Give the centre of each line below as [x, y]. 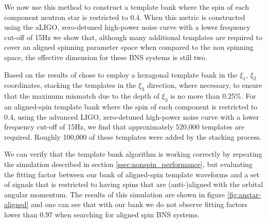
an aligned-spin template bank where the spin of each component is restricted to [131, 106]
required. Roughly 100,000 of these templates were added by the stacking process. [133, 136]
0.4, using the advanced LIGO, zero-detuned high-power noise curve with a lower [132, 116]
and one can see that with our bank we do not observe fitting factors [139, 204]
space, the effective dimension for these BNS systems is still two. [106, 57]
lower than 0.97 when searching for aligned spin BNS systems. [102, 214]
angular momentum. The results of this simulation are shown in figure [115, 194]
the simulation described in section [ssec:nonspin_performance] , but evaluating [128, 164]
